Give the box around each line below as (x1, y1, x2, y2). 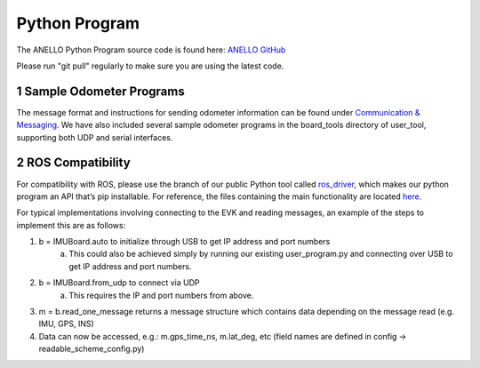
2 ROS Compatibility (16, 156, 131, 171)
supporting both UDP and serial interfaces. (16, 132, 173, 142)
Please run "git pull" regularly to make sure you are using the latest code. (16, 60, 284, 71)
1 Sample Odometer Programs (16, 84, 186, 99)
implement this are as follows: (16, 220, 126, 230)
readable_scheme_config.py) (38, 343, 145, 355)
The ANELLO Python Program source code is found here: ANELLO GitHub (16, 44, 286, 55)
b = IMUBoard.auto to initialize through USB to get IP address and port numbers (38, 236, 331, 247)
